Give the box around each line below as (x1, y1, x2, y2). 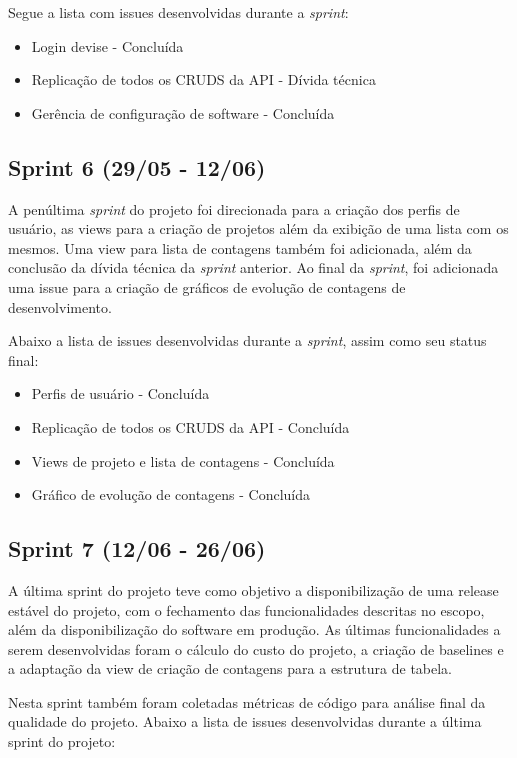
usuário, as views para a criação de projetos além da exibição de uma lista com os (8, 218, 509, 239)
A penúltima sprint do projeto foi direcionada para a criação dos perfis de (8, 198, 460, 219)
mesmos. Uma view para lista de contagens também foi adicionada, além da (8, 237, 472, 258)
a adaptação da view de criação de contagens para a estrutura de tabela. (8, 658, 453, 679)
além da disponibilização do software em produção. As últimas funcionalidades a (8, 619, 501, 640)
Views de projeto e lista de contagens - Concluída (31, 450, 335, 471)
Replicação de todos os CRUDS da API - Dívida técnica (31, 69, 376, 90)
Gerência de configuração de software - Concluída (31, 102, 335, 123)
